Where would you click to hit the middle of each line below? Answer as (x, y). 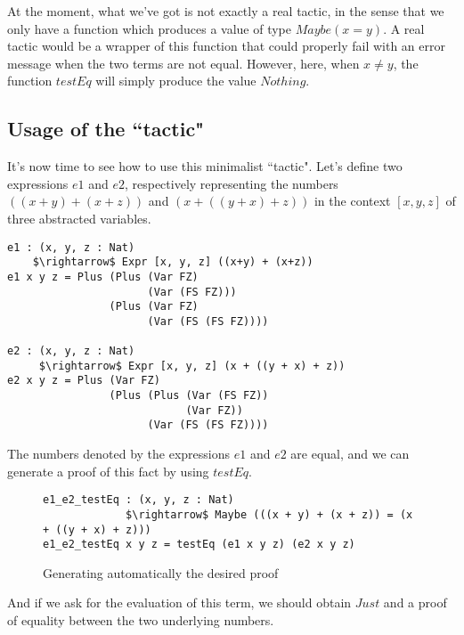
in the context (352, 201)
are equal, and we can (350, 454)
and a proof (415, 602)
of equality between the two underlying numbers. (141, 620)
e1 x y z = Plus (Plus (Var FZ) (103, 277)
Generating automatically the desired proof (161, 572)
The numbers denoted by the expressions (119, 454)
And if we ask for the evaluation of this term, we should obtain (179, 602)
